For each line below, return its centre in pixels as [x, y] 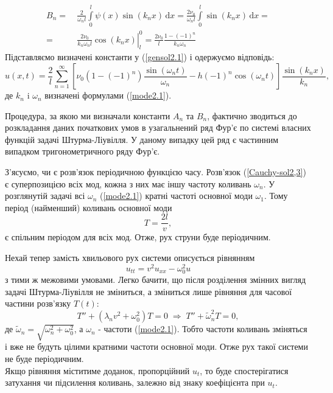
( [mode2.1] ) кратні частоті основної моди [176, 196]
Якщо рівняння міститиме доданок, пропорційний [97, 370]
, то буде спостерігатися [244, 370]
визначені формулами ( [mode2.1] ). [108, 95]
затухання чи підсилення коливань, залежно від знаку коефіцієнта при [135, 382]
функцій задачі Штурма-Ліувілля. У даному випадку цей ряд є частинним [142, 139]
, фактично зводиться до [252, 115]
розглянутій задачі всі [45, 196]
